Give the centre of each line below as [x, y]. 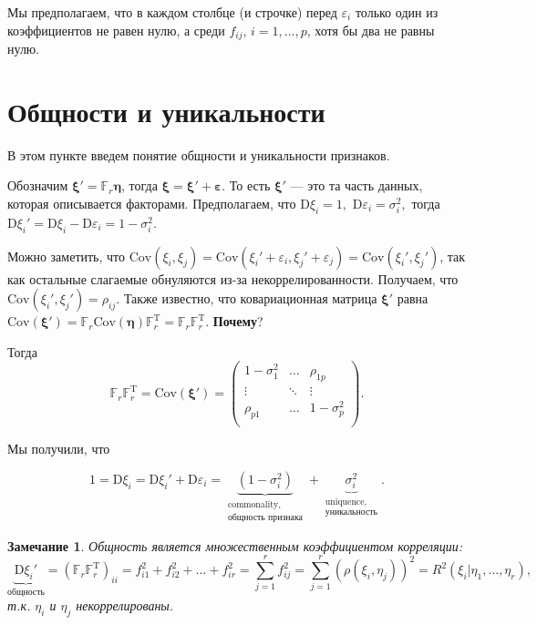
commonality [253, 504]
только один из [397, 12]
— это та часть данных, [356, 185]
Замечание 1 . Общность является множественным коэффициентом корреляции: [235, 545]
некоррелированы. [125, 605]
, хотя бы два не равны [371, 30]
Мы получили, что [59, 449]
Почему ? [238, 321]
